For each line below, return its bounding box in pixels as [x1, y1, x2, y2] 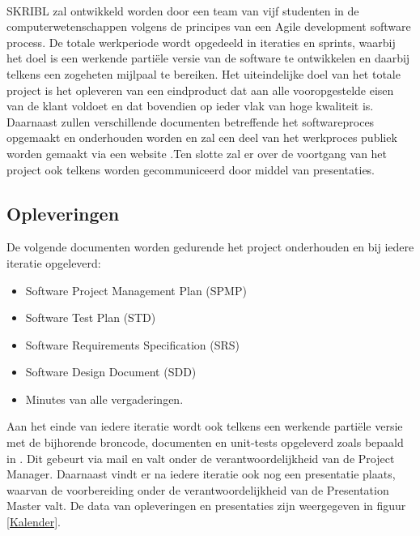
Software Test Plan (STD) [25, 309, 156, 326]
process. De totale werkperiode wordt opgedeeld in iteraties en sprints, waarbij [6, 33, 396, 50]
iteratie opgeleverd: [6, 254, 101, 271]
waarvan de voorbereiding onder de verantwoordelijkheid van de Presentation [6, 481, 389, 498]
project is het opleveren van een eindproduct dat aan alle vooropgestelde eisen [6, 81, 394, 98]
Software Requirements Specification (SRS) [25, 336, 240, 353]
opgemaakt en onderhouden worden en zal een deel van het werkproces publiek [6, 129, 397, 146]
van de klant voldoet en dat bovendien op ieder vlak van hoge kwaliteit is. [6, 97, 374, 114]
